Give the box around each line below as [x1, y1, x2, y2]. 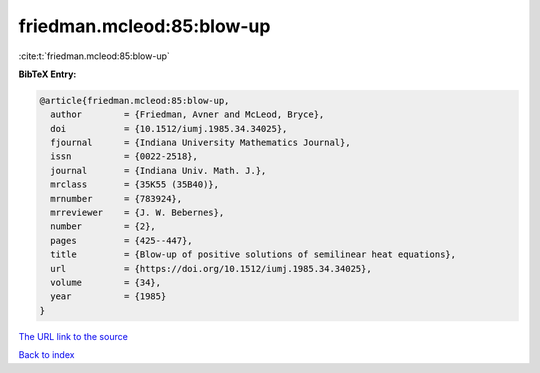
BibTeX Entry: [18, 68, 77, 80]
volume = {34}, [50, 277, 162, 288]
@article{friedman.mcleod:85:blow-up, [39, 95, 230, 106]
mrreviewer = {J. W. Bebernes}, [50, 207, 225, 219]
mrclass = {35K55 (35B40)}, [50, 179, 220, 190]
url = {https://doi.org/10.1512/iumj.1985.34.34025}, [50, 263, 372, 274]
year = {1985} [50, 291, 167, 302]
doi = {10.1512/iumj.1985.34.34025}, [50, 123, 288, 134]
